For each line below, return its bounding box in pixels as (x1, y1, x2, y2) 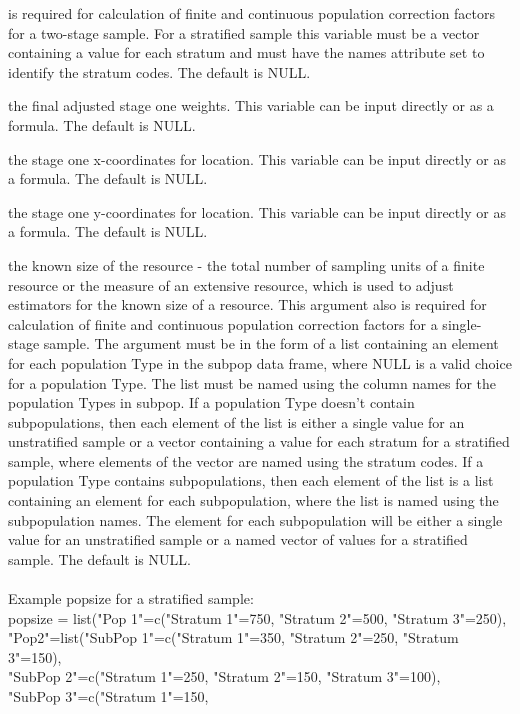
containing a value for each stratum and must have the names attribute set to (8, 42, 485, 63)
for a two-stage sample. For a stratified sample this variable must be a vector (8, 22, 480, 43)
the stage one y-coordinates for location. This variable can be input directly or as (8, 201, 506, 222)
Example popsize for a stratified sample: (8, 588, 254, 609)
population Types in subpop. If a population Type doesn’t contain (8, 392, 415, 413)
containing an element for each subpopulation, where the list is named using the (8, 490, 499, 511)
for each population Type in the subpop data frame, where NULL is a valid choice (8, 352, 512, 373)
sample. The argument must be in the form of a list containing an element (43, 333, 499, 354)
